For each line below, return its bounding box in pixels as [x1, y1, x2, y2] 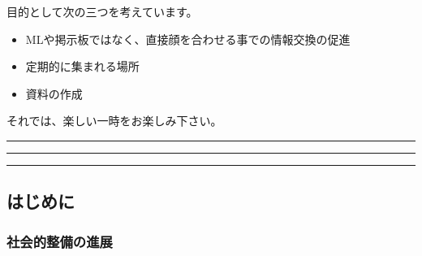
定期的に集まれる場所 [25, 58, 140, 75]
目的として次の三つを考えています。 [6, 3, 198, 20]
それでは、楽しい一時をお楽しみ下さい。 [6, 112, 222, 129]
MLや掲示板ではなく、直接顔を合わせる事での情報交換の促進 [25, 30, 351, 47]
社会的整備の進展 [6, 231, 113, 251]
